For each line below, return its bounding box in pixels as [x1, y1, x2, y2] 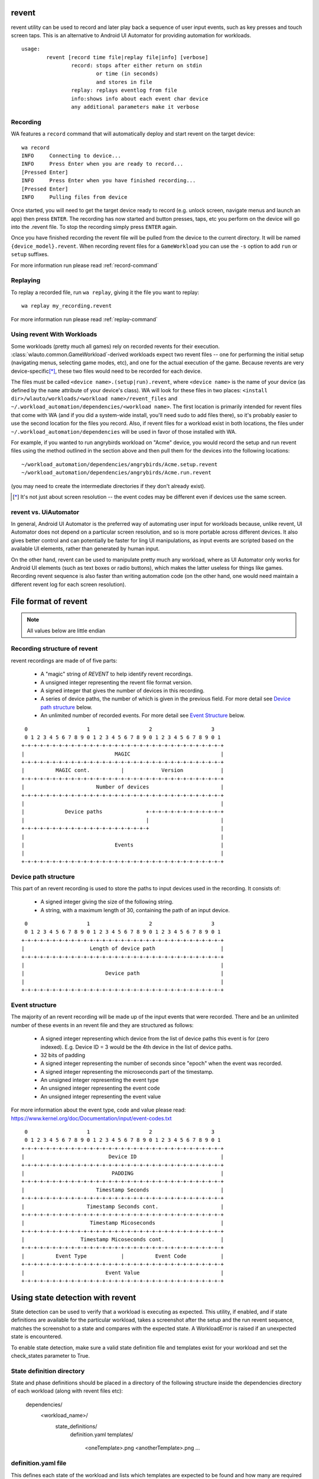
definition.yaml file [11, 1459, 67, 1467]
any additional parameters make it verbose [71, 104, 199, 111]
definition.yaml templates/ [70, 1431, 134, 1438]
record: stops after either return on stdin [71, 62, 202, 69]
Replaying [11, 276, 41, 285]
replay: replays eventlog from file [71, 87, 177, 94]
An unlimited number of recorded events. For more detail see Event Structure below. [40, 712, 245, 719]
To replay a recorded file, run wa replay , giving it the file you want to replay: [11, 289, 200, 296]
